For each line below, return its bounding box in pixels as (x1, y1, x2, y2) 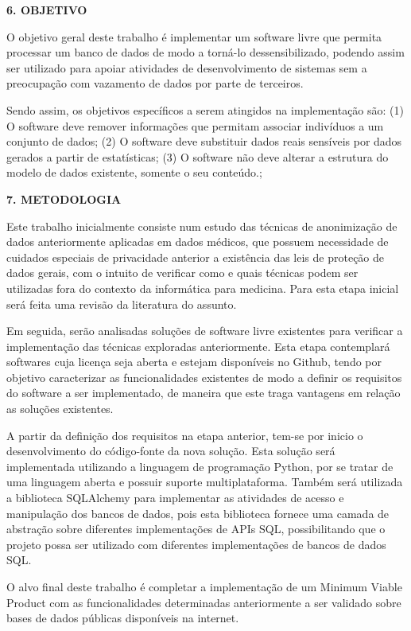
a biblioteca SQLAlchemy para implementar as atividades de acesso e (6, 489, 344, 506)
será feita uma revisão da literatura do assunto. (6, 295, 237, 312)
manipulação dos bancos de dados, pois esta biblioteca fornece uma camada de (6, 504, 390, 521)
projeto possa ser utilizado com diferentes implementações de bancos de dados (6, 536, 386, 552)
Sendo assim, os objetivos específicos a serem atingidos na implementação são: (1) (6, 101, 404, 118)
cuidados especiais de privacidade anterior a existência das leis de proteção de (6, 248, 385, 265)
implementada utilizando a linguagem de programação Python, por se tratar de (6, 458, 394, 474)
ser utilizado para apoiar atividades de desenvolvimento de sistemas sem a (6, 59, 367, 76)
